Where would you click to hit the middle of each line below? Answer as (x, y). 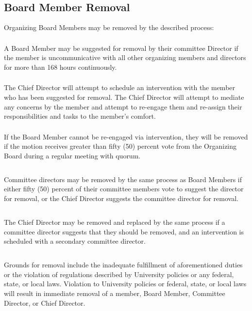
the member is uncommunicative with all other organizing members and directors (125, 57)
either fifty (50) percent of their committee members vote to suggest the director (124, 189)
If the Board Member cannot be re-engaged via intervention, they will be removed (126, 136)
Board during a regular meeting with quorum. (72, 155)
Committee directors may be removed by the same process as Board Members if (123, 179)
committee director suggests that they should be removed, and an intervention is (124, 231)
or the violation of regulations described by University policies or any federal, (119, 274)
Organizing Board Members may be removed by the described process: (109, 27)
